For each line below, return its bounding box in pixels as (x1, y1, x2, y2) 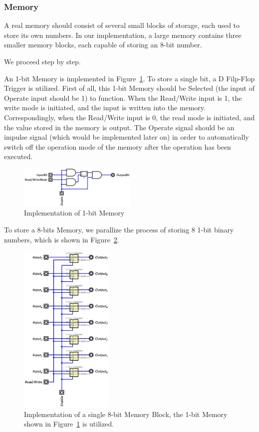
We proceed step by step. (4, 56, 81, 66)
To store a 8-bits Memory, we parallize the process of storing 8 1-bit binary (4, 224, 234, 235)
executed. (4, 151, 33, 162)
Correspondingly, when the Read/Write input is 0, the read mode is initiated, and (4, 112, 255, 122)
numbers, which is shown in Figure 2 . (4, 234, 119, 244)
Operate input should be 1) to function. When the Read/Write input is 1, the (4, 92, 242, 103)
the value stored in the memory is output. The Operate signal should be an (4, 122, 235, 132)
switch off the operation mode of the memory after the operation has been (4, 141, 231, 152)
